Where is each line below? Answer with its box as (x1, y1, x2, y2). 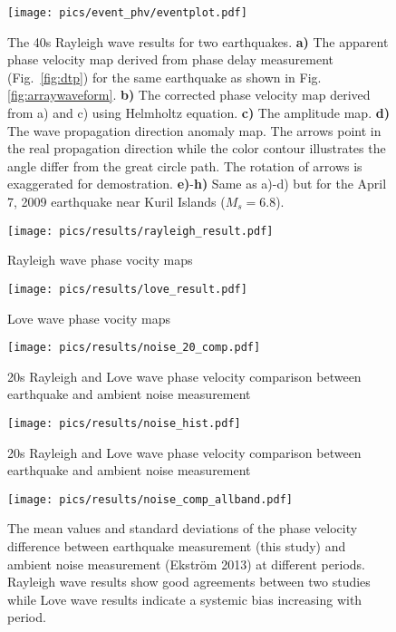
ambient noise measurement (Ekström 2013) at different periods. (7, 554, 365, 573)
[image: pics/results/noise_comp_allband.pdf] (7, 492, 293, 506)
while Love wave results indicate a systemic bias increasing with (7, 589, 362, 608)
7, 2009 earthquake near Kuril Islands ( (7, 192, 226, 210)
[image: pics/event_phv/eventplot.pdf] (7, 6, 247, 19)
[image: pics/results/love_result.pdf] (7, 282, 247, 296)
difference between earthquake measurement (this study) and (7, 537, 346, 556)
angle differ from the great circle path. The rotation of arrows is (7, 156, 362, 175)
